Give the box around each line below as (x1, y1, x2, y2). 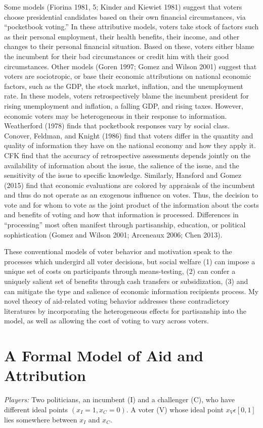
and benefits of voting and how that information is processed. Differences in (4, 209, 239, 220)
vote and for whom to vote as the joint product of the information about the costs (4, 199, 259, 210)
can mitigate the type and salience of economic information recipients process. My (4, 286, 259, 296)
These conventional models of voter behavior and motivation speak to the (4, 246, 232, 257)
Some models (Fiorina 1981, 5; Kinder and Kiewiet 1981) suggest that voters (4, 2, 242, 12)
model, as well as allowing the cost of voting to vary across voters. (4, 315, 209, 326)
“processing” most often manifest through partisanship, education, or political (4, 219, 246, 230)
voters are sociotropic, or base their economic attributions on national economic (4, 71, 251, 81)
